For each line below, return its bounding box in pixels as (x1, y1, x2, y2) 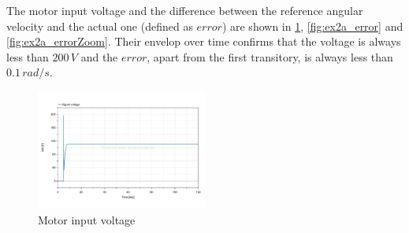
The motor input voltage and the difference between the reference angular (6, 2, 363, 18)
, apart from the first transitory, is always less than (147, 48, 393, 65)
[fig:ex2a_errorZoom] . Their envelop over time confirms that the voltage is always (6, 33, 401, 50)
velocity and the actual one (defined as (6, 17, 193, 34)
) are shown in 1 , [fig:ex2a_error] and (221, 17, 403, 34)
